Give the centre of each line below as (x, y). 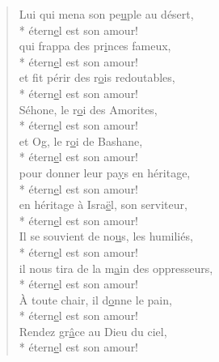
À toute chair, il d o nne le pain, (95, 299)
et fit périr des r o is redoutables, (97, 77)
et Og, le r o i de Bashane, (81, 141)
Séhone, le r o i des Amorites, (88, 109)
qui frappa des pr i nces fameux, (95, 46)
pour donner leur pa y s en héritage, (105, 172)
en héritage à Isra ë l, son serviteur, (103, 204)
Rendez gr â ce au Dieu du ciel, (93, 331)
